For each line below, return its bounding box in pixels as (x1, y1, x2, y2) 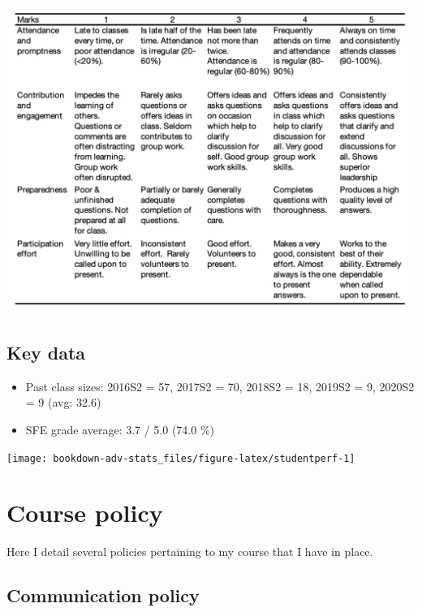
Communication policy (6, 583, 200, 608)
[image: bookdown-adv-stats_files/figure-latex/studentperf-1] (6, 452, 355, 464)
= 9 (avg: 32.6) (25, 394, 101, 411)
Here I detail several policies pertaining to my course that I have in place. (6, 543, 373, 560)
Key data (6, 339, 86, 364)
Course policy (6, 496, 163, 529)
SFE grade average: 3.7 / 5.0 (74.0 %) (25, 420, 215, 437)
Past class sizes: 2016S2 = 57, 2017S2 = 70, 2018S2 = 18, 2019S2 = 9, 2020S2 (25, 377, 415, 394)
